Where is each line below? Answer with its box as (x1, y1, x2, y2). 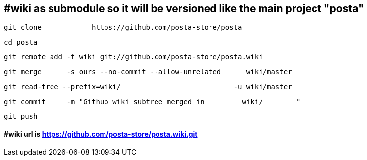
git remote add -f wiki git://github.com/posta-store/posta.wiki (4, 53, 263, 61)
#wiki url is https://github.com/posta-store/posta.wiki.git (4, 130, 198, 139)
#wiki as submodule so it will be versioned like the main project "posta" (4, 2, 364, 15)
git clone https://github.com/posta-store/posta (4, 23, 242, 32)
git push (4, 112, 38, 121)
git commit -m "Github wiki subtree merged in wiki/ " (4, 98, 301, 106)
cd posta (4, 38, 38, 47)
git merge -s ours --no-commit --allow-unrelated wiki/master (4, 68, 292, 76)
